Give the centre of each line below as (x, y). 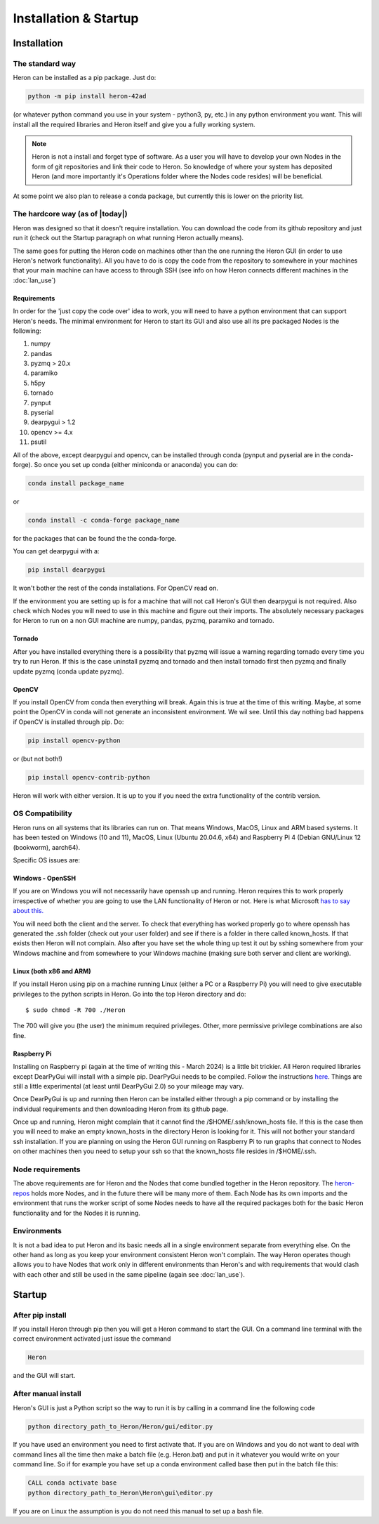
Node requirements (47, 1169)
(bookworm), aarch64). (47, 847)
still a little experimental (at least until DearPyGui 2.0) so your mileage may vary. (128, 1086)
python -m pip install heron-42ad (87, 96)
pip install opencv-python (74, 740)
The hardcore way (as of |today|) (70, 214)
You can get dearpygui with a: (56, 551)
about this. (28, 911)
